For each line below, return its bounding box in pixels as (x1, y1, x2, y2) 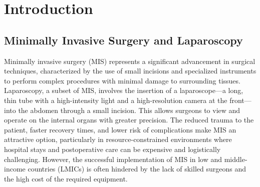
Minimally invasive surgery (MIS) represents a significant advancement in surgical (4, 55, 255, 66)
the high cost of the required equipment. (4, 173, 128, 183)
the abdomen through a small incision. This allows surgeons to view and (18, 104, 240, 115)
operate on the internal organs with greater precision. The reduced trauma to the (4, 114, 254, 125)
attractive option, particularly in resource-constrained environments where (4, 134, 232, 144)
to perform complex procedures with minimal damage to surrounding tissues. (4, 75, 240, 85)
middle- (224, 153, 247, 164)
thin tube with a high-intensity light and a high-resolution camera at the (4, 94, 227, 105)
